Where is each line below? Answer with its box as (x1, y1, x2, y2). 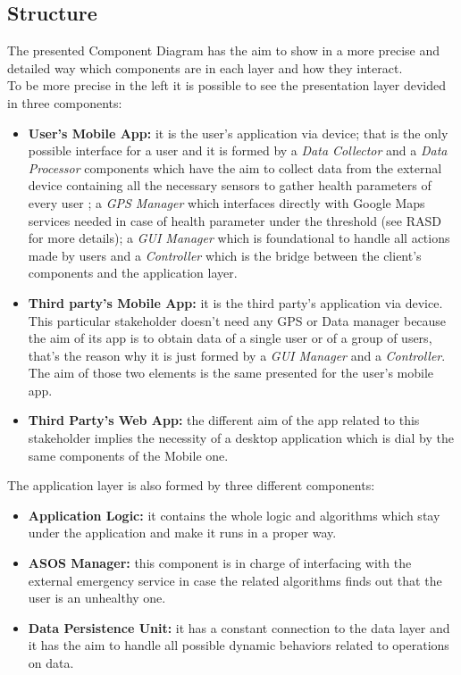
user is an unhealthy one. (28, 588, 166, 607)
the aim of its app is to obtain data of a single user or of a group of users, (28, 329, 432, 347)
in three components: (7, 93, 122, 112)
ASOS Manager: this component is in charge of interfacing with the (28, 554, 412, 572)
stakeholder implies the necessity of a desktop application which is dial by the (28, 429, 454, 447)
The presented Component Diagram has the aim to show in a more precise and (7, 41, 440, 60)
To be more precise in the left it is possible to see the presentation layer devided (7, 76, 446, 95)
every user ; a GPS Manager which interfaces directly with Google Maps (28, 193, 425, 212)
